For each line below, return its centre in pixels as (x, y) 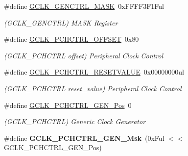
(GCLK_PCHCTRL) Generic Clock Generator (75, 121)
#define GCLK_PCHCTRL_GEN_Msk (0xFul (84, 138)
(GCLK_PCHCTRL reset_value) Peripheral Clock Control (93, 88)
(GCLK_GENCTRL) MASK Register (61, 22)
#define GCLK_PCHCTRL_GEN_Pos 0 (68, 105)
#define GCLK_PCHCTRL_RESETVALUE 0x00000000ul (94, 72)
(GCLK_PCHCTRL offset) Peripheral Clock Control (84, 55)
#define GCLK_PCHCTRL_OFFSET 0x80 (71, 39)
